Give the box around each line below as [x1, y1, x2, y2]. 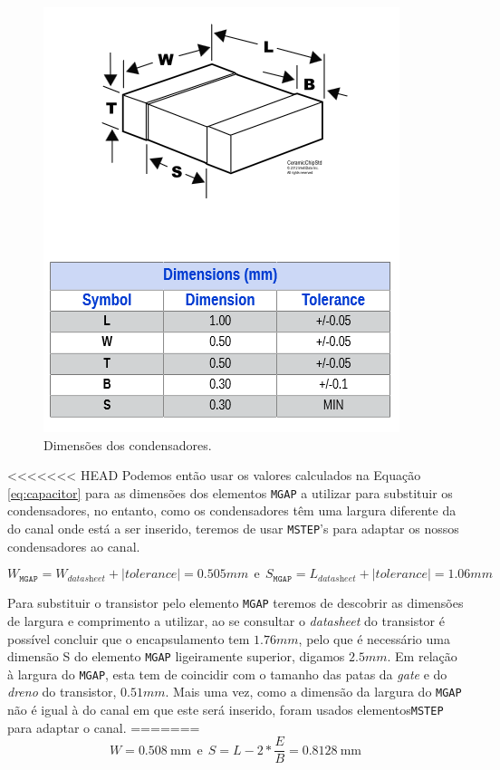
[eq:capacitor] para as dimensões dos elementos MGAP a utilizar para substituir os [7, 483, 453, 502]
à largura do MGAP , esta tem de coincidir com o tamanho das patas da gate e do [7, 664, 447, 683]
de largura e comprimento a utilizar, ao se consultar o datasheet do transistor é [7, 611, 445, 630]
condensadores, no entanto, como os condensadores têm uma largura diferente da [7, 501, 457, 520]
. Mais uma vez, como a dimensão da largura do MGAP [165, 682, 462, 701]
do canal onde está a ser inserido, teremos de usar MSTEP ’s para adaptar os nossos [7, 519, 459, 538]
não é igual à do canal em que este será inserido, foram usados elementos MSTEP [7, 700, 444, 719]
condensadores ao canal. [7, 536, 140, 555]
